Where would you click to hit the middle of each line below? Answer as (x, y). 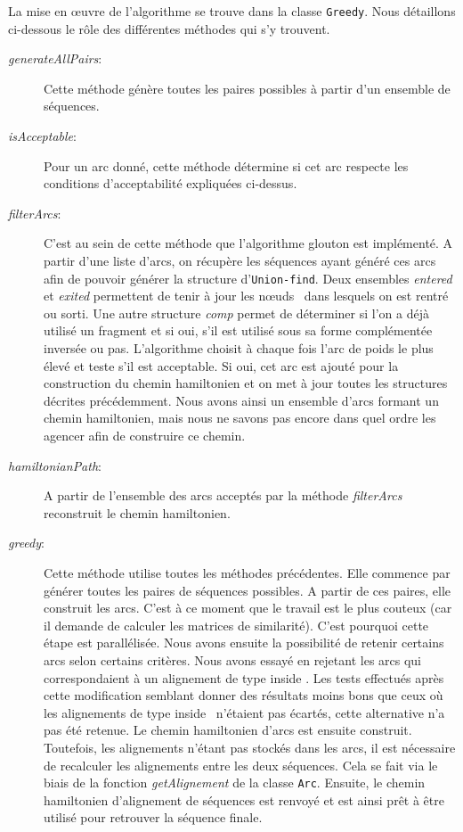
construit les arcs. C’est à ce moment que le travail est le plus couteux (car (248, 608)
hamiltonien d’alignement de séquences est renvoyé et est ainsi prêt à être (244, 799)
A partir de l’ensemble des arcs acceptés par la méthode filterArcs (223, 495)
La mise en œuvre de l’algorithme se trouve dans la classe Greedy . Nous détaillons (232, 11)
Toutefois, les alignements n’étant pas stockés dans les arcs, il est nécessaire (250, 747)
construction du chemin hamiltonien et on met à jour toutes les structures (246, 383)
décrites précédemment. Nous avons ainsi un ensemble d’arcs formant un (241, 400)
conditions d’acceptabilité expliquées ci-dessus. (171, 183)
